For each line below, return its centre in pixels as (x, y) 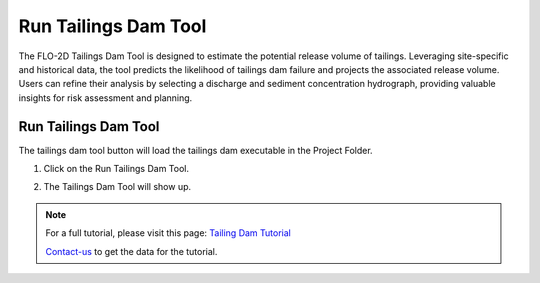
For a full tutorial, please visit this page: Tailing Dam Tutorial (168, 233)
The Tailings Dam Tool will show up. (117, 187)
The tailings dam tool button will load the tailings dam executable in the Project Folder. (196, 150)
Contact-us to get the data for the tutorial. (131, 251)
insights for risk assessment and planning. (105, 97)
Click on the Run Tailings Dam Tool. (116, 169)
